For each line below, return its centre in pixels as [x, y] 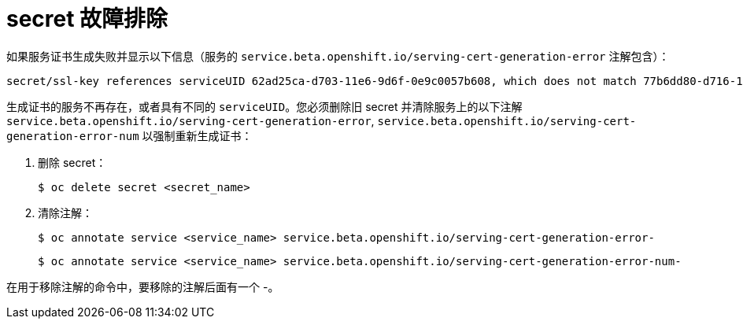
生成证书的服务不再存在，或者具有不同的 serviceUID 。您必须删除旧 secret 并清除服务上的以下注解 [264, 106]
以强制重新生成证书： [197, 135]
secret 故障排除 [87, 19]
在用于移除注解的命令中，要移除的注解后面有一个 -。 [143, 286]
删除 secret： [72, 162]
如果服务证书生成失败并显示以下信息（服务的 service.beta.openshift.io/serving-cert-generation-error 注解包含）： [338, 56]
